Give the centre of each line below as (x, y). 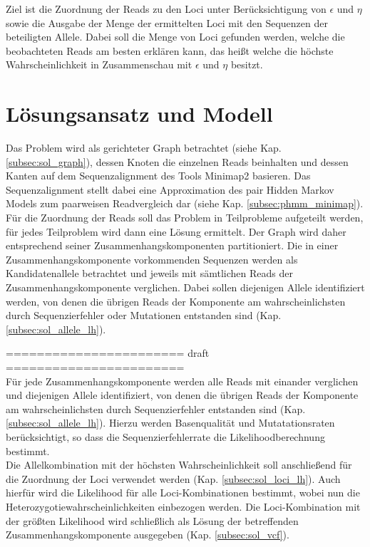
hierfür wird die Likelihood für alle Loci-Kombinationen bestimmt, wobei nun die (183, 493)
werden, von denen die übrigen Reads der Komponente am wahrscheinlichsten (176, 301)
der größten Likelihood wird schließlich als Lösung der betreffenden (152, 520)
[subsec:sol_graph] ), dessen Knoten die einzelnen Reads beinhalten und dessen (177, 161)
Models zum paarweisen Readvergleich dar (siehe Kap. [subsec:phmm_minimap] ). (185, 203)
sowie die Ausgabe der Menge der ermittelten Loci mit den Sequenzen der (167, 22)
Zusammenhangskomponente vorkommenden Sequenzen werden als (152, 259)
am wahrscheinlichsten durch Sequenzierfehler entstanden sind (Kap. (156, 408)
